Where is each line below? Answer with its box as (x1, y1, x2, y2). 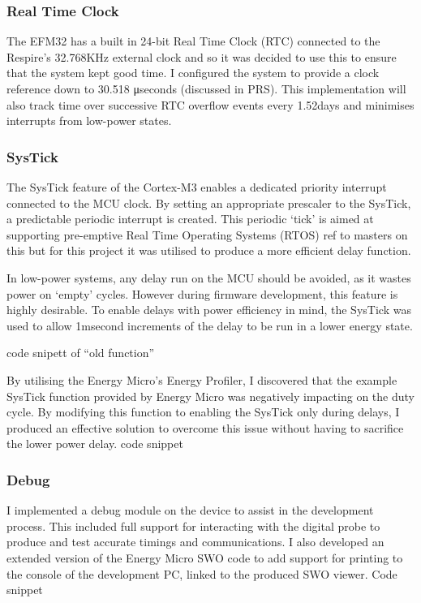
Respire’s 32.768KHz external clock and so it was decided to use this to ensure (6, 48, 397, 65)
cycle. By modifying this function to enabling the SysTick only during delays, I (6, 403, 400, 420)
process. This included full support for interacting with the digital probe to (6, 517, 380, 534)
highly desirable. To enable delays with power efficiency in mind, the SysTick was (6, 301, 411, 318)
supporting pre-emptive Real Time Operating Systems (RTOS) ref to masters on (6, 226, 408, 243)
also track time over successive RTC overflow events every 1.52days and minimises (6, 96, 415, 113)
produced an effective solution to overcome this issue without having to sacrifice (6, 419, 404, 436)
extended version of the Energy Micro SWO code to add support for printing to (6, 549, 403, 566)
